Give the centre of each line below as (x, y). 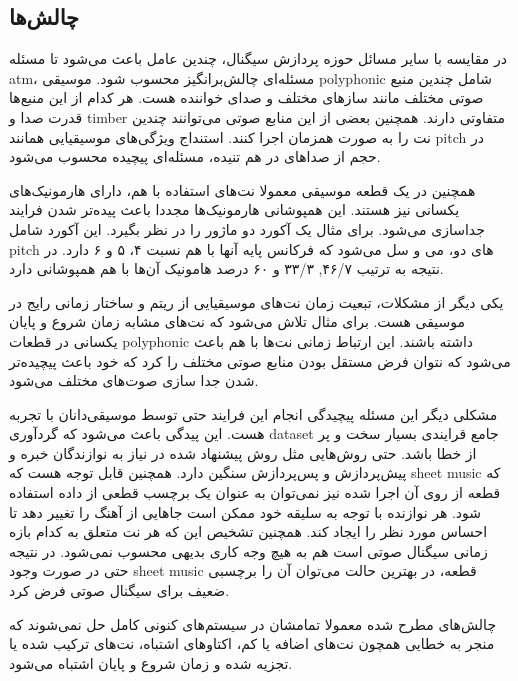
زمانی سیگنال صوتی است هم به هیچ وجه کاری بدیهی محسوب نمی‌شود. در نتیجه (248, 550)
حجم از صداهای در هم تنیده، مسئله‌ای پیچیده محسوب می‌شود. (195, 156)
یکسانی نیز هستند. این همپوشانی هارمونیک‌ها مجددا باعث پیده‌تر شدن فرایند (234, 209)
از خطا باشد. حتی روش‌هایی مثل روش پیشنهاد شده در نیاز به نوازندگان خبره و (243, 452)
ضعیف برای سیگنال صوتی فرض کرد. (119, 590)
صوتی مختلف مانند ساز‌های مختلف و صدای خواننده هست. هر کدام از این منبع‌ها (246, 97)
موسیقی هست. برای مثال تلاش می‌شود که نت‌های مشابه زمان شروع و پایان (237, 321)
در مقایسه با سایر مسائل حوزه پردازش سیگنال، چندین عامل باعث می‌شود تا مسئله (258, 58)
